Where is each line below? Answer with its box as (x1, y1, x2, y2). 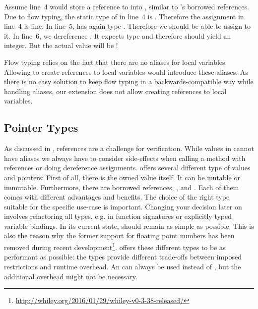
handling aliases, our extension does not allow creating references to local (4, 86, 227, 96)
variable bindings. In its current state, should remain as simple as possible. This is (4, 220, 254, 231)
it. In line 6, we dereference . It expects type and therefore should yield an (4, 30, 231, 41)
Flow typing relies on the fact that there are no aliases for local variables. (4, 56, 227, 67)
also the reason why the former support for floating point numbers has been (4, 230, 235, 241)
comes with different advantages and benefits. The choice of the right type (4, 192, 230, 202)
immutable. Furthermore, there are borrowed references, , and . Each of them (4, 182, 239, 192)
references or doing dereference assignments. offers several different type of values (4, 162, 251, 173)
